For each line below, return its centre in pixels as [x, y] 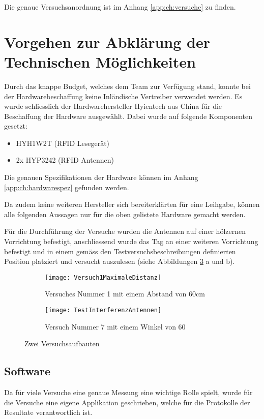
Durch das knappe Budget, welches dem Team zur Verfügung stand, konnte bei [127, 86]
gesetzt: [16, 126]
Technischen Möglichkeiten [100, 61]
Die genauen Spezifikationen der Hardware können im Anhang [101, 177]
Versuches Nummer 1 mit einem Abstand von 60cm [125, 294]
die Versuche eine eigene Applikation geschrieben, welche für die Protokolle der [127, 402]
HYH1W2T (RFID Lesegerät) [63, 143]
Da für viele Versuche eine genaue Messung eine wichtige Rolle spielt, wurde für [128, 392]
